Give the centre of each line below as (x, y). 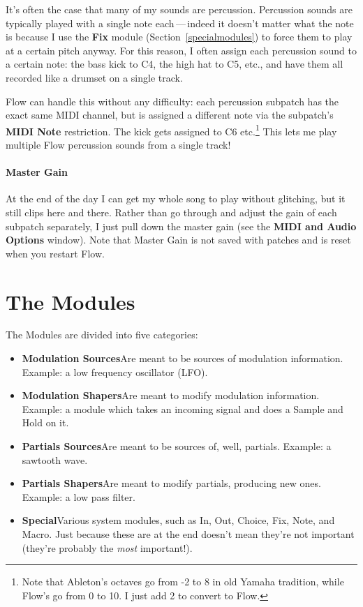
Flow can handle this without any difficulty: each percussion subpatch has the (172, 101)
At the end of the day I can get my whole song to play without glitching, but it (176, 198)
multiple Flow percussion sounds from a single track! (118, 144)
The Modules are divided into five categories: (102, 335)
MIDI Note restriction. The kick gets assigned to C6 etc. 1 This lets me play (171, 130)
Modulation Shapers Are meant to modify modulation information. (171, 395)
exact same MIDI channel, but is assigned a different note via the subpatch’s (170, 115)
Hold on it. (45, 422)
